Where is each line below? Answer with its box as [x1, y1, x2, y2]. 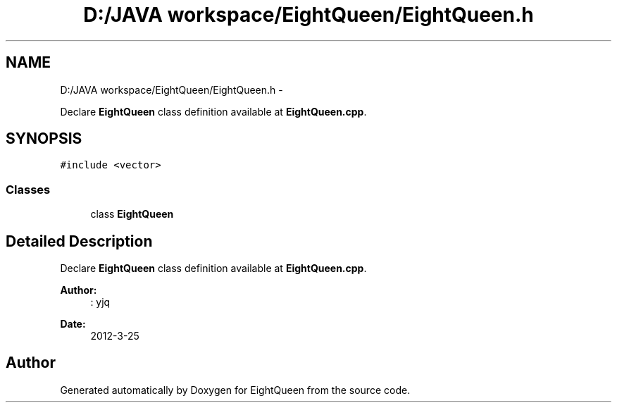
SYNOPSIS [6, 130, 82, 148]
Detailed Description [6, 232, 153, 250]
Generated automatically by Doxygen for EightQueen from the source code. [60, 383, 411, 396]
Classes [6, 182, 51, 197]
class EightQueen [90, 208, 174, 221]
